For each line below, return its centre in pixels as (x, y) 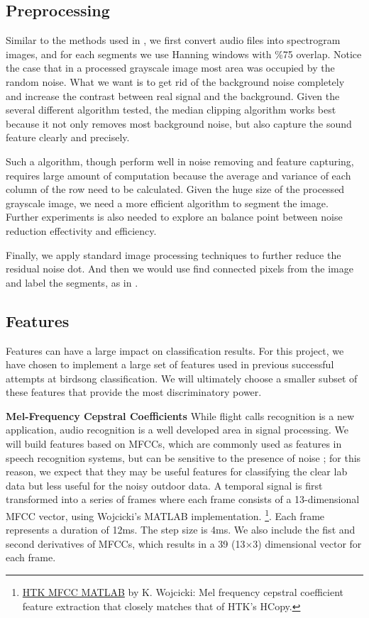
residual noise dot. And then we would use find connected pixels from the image (180, 269)
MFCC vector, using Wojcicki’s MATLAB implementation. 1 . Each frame (165, 515)
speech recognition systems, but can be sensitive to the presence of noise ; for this (183, 457)
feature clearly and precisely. (68, 137)
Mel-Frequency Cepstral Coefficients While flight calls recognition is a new (180, 415)
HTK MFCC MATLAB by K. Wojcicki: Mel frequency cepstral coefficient (183, 592)
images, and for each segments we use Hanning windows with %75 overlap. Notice (184, 54)
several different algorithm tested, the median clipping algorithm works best (171, 110)
